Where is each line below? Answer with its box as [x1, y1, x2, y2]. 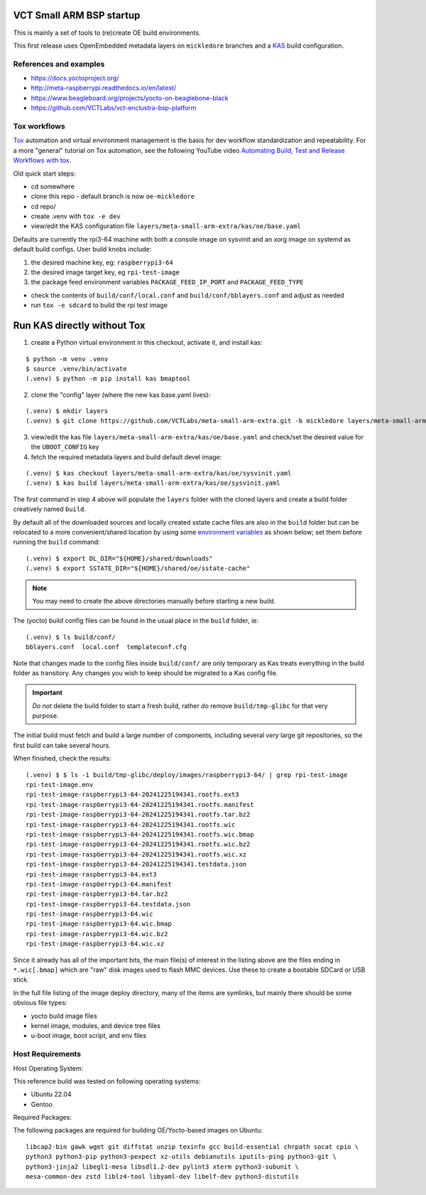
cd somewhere [31, 182, 75, 191]
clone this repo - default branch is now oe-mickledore [31, 192, 195, 200]
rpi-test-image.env [26, 781, 94, 789]
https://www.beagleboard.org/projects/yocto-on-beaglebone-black [31, 93, 229, 102]
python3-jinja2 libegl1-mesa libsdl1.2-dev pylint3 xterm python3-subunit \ [26, 1162, 300, 1171]
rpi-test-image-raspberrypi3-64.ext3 [26, 870, 158, 878]
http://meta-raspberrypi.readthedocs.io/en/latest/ [31, 84, 177, 92]
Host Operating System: [13, 1063, 84, 1073]
